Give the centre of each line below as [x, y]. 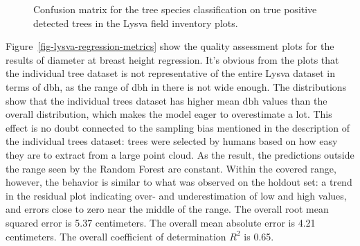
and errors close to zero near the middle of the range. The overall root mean [167, 209]
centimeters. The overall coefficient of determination [116, 236]
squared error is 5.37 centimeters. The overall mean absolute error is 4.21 [161, 222]
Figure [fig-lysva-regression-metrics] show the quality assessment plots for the [170, 46]
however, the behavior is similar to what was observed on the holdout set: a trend [179, 182]
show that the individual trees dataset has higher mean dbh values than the [166, 100]
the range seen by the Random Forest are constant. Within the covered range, [171, 168]
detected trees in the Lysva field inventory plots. [136, 23]
